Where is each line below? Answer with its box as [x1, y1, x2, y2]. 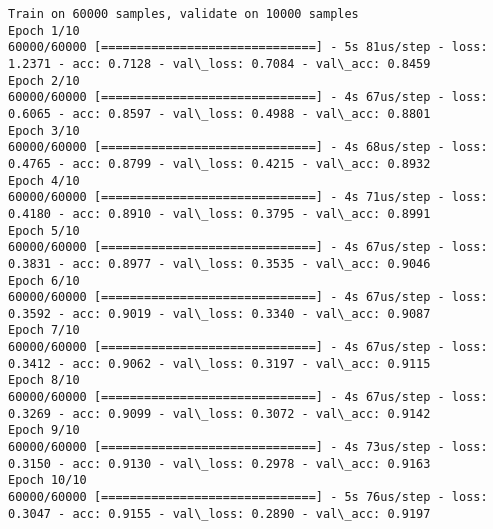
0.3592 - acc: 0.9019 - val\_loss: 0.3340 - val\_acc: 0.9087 [8, 306, 431, 321]
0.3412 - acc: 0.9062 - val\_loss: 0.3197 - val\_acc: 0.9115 [8, 356, 431, 371]
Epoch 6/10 [8, 273, 80, 288]
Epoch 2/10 [8, 73, 80, 88]
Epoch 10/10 [8, 473, 87, 488]
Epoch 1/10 [8, 23, 80, 38]
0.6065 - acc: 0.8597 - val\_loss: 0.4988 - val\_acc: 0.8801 [8, 106, 431, 121]
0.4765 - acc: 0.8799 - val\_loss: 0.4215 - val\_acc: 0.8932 [8, 156, 431, 171]
